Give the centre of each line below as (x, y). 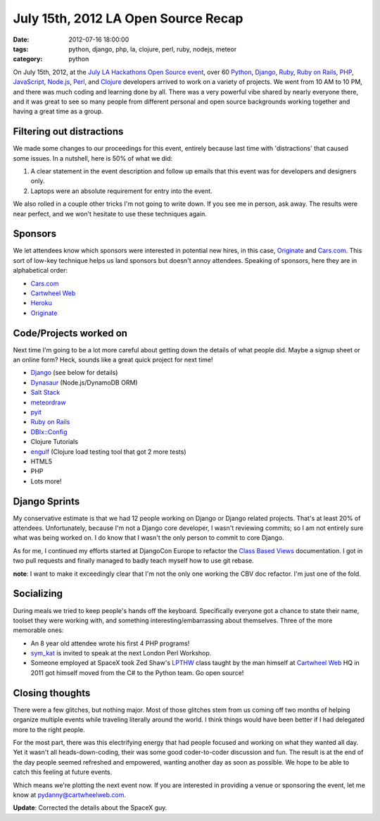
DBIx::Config (49, 432)
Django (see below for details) (74, 373)
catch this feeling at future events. (63, 772)
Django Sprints (46, 501)
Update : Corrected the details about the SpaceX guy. (90, 808)
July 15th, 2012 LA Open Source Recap (128, 18)
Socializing (38, 594)
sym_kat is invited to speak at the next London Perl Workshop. (121, 653)
